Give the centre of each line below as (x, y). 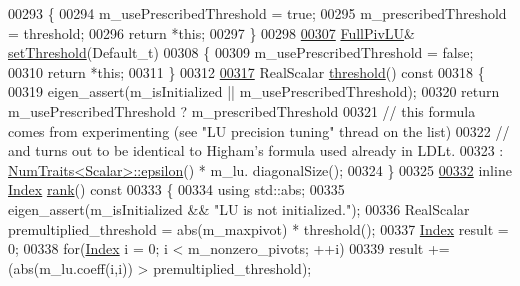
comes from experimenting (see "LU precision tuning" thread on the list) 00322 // (259, 130)
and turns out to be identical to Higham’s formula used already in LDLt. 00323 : (256, 150)
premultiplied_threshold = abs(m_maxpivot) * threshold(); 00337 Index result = (258, 228)
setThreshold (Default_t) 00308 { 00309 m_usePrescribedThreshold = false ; (241, 52)
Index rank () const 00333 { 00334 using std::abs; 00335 (176, 189)
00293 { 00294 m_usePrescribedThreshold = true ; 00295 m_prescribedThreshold (257, 13)
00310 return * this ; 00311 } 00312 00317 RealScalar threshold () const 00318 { (246, 71)
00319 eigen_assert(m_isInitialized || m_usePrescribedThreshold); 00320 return (254, 91)
